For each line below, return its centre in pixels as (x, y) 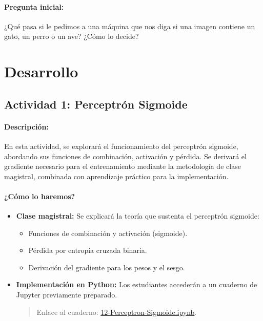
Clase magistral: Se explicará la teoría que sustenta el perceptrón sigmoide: (138, 216)
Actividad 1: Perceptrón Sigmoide (96, 104)
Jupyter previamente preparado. (67, 295)
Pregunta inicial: (34, 6)
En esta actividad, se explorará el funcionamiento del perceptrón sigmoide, (121, 146)
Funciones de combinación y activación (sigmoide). (108, 233)
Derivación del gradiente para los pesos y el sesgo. (107, 267)
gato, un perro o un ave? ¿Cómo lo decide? (72, 36)
